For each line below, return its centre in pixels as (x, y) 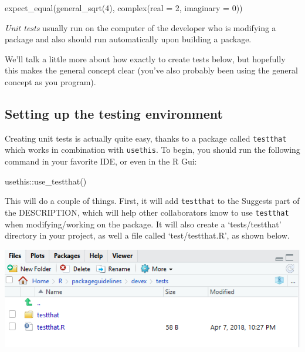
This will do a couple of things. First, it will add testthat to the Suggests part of (152, 201)
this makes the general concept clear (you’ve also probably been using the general (151, 70)
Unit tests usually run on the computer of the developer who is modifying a (140, 27)
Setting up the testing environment (114, 113)
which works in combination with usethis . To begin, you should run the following (152, 150)
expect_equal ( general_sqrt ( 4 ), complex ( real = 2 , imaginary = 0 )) (124, 8)
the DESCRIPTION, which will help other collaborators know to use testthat (147, 212)
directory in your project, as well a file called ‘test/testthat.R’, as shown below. (147, 235)
